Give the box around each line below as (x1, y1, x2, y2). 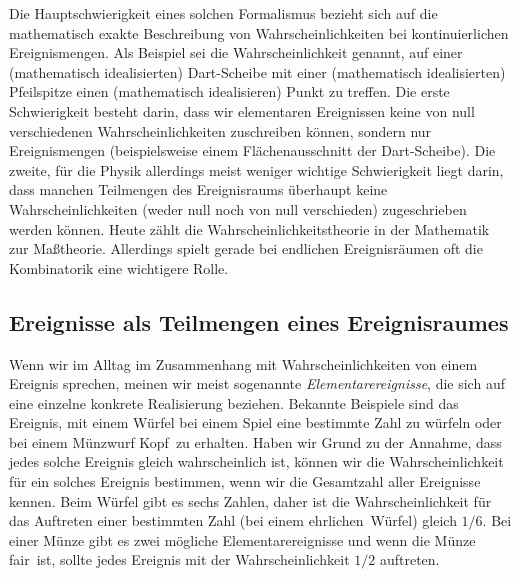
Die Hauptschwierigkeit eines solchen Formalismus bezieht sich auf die (9, 3, 438, 23)
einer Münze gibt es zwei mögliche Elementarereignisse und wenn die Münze (9, 529, 476, 550)
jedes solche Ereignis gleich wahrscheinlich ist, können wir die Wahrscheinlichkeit (9, 451, 504, 472)
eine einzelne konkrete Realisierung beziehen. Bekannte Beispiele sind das (9, 392, 459, 413)
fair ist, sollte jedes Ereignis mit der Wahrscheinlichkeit (9, 549, 350, 570)
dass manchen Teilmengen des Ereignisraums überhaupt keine (9, 179, 388, 200)
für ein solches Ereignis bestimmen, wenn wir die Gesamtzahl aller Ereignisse (9, 471, 481, 492)
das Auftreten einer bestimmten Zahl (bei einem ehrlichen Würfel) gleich (9, 510, 457, 531)
